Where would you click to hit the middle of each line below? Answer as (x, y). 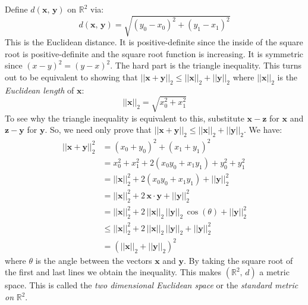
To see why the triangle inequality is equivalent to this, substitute (125, 118)
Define (16, 9)
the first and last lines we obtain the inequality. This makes (113, 272)
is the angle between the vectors (94, 260)
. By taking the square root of (238, 260)
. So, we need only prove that (98, 130)
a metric (274, 272)
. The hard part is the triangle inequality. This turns (206, 65)
